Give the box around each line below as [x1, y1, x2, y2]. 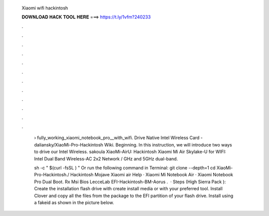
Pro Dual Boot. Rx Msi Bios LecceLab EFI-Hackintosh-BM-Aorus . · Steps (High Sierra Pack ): [34, 179, 226, 185]
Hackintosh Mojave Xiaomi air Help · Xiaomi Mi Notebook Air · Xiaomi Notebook [70, 172, 234, 178]
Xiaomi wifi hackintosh [21, 5, 68, 11]
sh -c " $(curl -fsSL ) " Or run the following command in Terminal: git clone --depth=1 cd [34, 165, 216, 171]
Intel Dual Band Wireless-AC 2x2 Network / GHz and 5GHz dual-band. [34, 155, 178, 161]
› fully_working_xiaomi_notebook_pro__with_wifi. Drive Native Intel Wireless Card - [34, 135, 203, 141]
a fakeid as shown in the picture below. [34, 199, 114, 206]
